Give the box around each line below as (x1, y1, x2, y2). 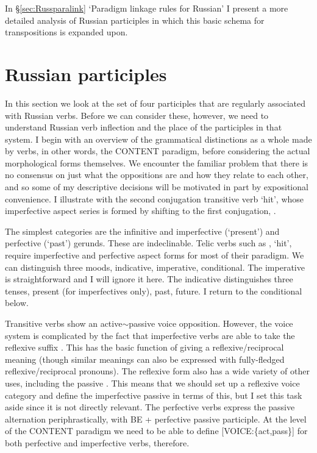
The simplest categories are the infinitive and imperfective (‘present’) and (5, 224, 280, 237)
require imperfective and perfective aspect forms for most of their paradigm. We (5, 249, 304, 262)
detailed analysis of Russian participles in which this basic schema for (5, 13, 265, 26)
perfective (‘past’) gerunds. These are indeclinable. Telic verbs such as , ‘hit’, (5, 237, 292, 249)
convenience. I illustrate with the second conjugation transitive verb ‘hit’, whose (5, 192, 304, 205)
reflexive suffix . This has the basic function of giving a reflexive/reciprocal (5, 341, 284, 354)
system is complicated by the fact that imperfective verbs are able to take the (5, 329, 295, 341)
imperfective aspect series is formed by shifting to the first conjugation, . (5, 204, 276, 217)
